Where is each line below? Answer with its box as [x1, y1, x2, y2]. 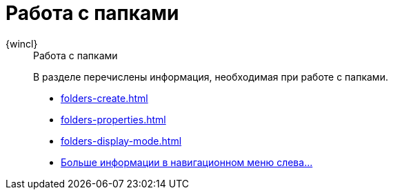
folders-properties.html [61, 113, 166, 125]
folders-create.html [61, 92, 148, 104]
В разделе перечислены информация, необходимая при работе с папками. [33, 70, 388, 83]
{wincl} [6, 37, 38, 50]
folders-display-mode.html [61, 134, 182, 147]
